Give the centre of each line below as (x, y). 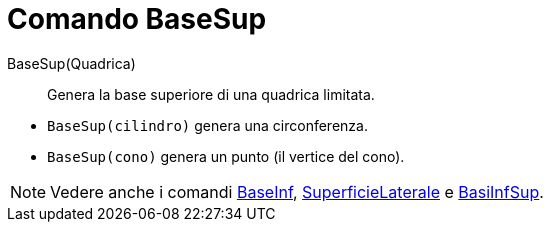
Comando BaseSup (137, 19)
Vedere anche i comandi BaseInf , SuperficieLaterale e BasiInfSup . (297, 191)
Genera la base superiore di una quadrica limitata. (211, 94)
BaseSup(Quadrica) (71, 63)
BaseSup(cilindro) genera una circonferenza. (207, 125)
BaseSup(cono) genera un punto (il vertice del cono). (226, 156)
